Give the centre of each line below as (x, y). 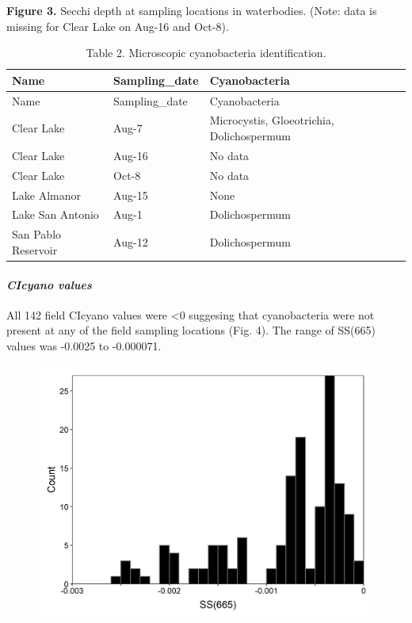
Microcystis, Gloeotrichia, (272, 120)
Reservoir (35, 249)
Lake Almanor (46, 195)
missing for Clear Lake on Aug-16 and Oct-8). (118, 26)
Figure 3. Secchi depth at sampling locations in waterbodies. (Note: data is (192, 10)
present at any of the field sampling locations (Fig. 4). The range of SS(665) (191, 330)
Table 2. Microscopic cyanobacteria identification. (206, 53)
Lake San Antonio (55, 214)
